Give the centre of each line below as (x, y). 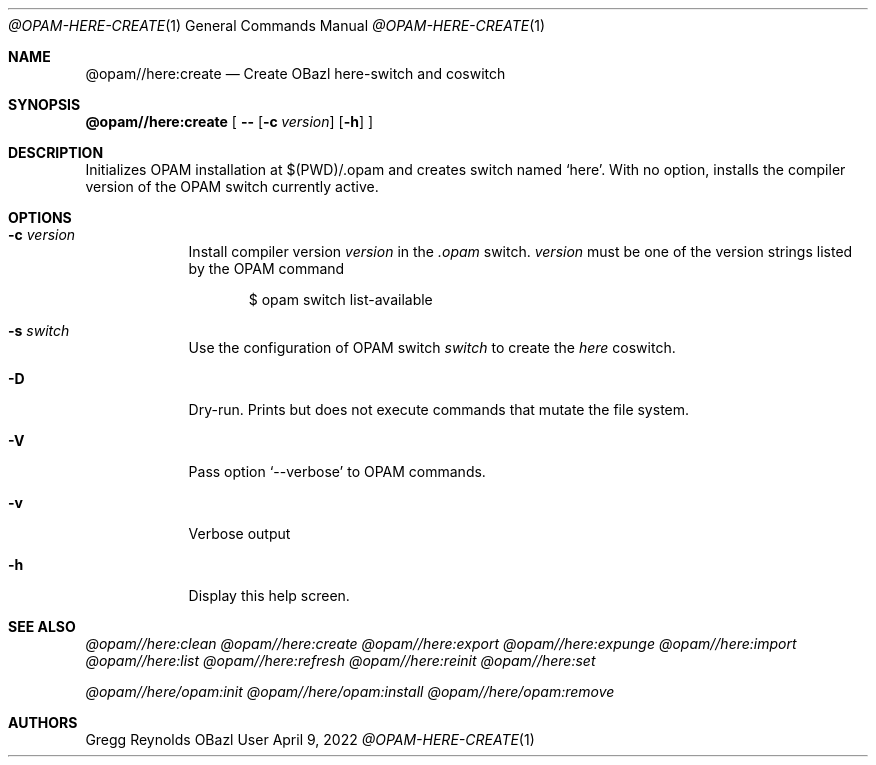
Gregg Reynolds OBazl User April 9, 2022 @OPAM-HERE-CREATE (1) (310, 739)
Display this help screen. (269, 595)
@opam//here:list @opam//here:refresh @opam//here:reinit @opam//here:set (340, 660)
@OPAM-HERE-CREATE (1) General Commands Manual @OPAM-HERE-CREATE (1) (277, 25)
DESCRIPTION (56, 152)
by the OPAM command (266, 268)
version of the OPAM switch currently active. (232, 186)
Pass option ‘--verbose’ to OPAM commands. (337, 471)
